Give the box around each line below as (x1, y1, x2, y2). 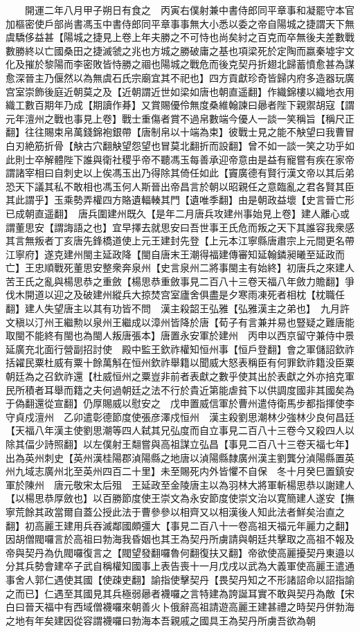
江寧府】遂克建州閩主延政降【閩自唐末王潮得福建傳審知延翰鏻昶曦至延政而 (6, 246, 345, 261)
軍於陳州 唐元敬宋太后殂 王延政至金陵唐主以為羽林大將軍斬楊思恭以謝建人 (6, 477, 354, 491)
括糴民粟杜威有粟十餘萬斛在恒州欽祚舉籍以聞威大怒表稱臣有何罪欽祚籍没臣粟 (6, 355, 354, 370)
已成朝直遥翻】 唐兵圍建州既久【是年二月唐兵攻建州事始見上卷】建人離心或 (6, 206, 350, 220)
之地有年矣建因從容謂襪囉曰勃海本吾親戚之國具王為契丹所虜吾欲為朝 (6, 613, 316, 627)
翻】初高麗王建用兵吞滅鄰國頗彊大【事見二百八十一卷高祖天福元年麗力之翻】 (6, 518, 354, 532)
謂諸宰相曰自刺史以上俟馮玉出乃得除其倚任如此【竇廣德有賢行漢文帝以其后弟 (6, 165, 354, 180)
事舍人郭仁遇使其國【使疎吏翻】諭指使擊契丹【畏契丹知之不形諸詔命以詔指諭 (6, 572, 354, 586)
